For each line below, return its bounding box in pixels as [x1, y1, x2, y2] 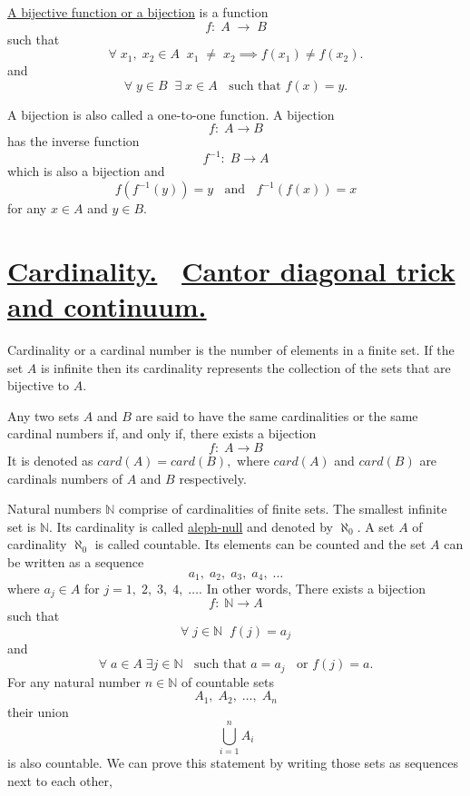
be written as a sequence [7, 552, 144, 571]
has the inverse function [7, 132, 140, 151]
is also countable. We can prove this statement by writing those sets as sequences [7, 753, 458, 772]
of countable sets [181, 672, 274, 691]
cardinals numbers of [7, 468, 123, 487]
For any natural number [7, 672, 141, 691]
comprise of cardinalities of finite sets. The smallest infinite [119, 499, 447, 518]
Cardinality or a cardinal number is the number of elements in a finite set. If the [7, 339, 455, 359]
